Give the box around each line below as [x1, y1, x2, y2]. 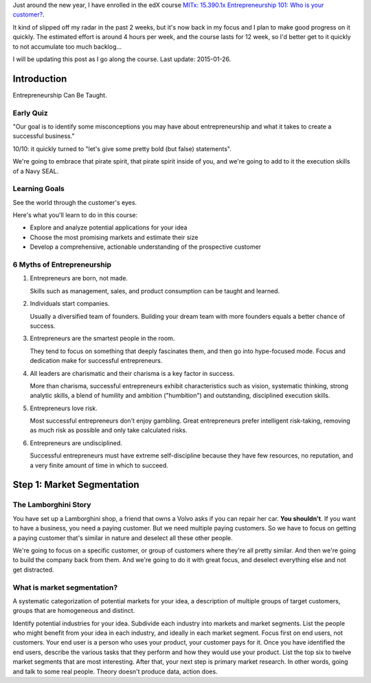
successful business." [12, 132, 75, 140]
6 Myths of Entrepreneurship [12, 260, 112, 269]
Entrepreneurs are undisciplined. [30, 438, 123, 447]
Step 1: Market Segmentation [12, 479, 140, 491]
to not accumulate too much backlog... [12, 42, 122, 51]
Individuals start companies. [30, 300, 110, 308]
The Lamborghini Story [12, 500, 91, 510]
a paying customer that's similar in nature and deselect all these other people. [12, 533, 233, 542]
